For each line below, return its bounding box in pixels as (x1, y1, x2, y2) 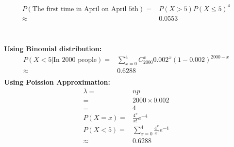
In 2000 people (53, 57, 97, 64)
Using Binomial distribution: (4, 44, 102, 54)
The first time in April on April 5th (32, 5, 139, 13)
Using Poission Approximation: (4, 77, 110, 87)
